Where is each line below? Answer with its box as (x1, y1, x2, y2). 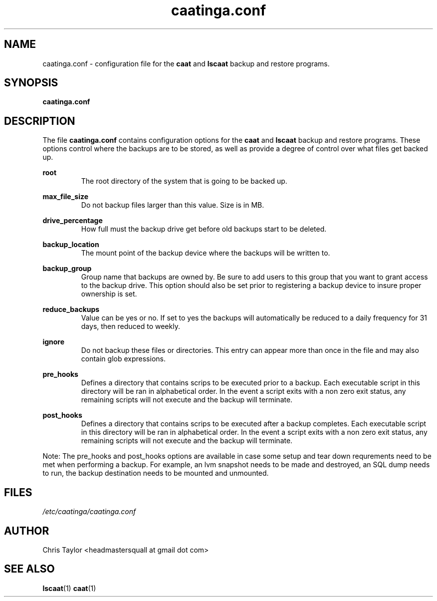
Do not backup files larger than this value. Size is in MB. (81, 201, 264, 210)
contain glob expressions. (81, 354, 166, 363)
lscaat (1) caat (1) (42, 584, 96, 593)
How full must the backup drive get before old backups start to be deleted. (81, 225, 327, 234)
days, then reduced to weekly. (81, 322, 180, 331)
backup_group (42, 264, 92, 273)
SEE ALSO (4, 563, 55, 576)
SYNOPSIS (4, 76, 58, 89)
